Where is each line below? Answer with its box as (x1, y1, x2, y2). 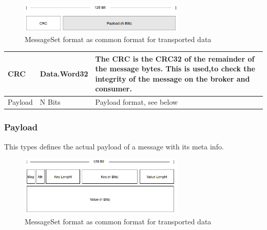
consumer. (95, 83, 132, 94)
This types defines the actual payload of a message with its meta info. (4, 141, 224, 151)
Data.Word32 (40, 68, 88, 79)
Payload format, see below (95, 97, 178, 107)
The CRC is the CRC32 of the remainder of (95, 53, 255, 64)
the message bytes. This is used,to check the (95, 63, 255, 74)
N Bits (40, 97, 61, 107)
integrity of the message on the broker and (95, 73, 250, 84)
